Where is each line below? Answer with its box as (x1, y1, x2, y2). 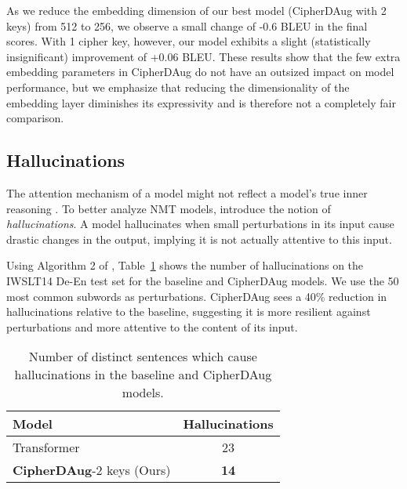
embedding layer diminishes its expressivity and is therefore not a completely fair (6, 94, 396, 110)
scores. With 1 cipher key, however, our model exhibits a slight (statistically (6, 33, 371, 49)
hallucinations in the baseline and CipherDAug (14, 365, 272, 384)
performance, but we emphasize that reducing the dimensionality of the (6, 78, 350, 95)
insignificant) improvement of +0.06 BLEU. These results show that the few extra (6, 48, 401, 64)
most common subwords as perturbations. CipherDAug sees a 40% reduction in (6, 288, 387, 304)
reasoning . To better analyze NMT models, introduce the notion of (6, 200, 331, 216)
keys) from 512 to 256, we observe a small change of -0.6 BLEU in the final (6, 17, 368, 34)
